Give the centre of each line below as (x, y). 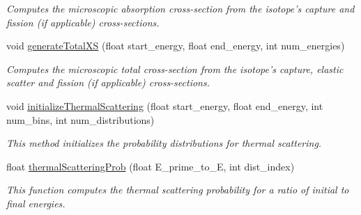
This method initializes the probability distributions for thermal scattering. (164, 143)
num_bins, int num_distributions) (80, 119)
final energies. (36, 203)
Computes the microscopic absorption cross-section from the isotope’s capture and (180, 8)
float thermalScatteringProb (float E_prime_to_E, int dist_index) (151, 166)
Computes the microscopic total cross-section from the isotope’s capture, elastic (175, 69)
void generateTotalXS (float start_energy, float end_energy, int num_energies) (176, 46)
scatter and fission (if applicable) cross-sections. (108, 82)
